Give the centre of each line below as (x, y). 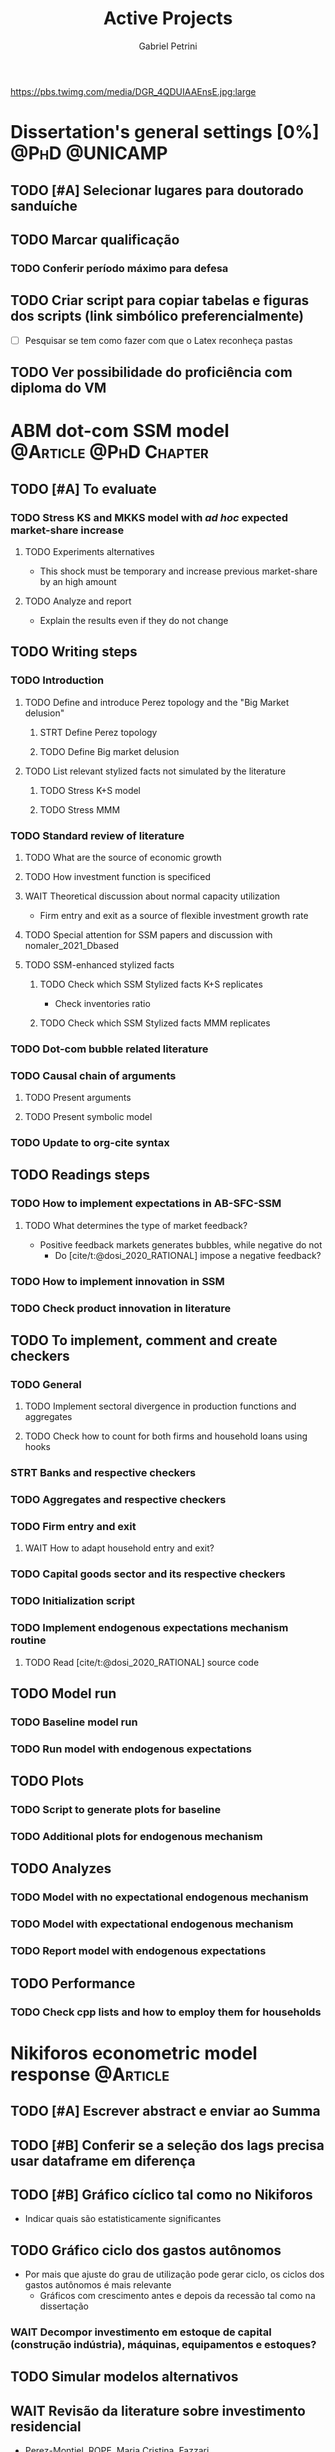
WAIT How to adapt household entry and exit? (119, 1548)
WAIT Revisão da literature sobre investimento (158, 2410)
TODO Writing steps (74, 652)
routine (28, 1640)
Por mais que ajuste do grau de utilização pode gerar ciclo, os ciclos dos (174, 2274)
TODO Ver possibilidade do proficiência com (151, 372)
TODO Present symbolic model (88, 1117)
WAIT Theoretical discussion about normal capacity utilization (152, 896)
